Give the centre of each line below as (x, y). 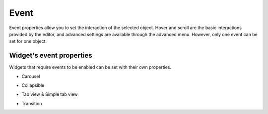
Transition (32, 103)
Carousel (31, 76)
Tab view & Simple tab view (50, 94)
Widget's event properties (51, 56)
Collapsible (33, 85)
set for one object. (28, 41)
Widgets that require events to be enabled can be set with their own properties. (90, 67)
